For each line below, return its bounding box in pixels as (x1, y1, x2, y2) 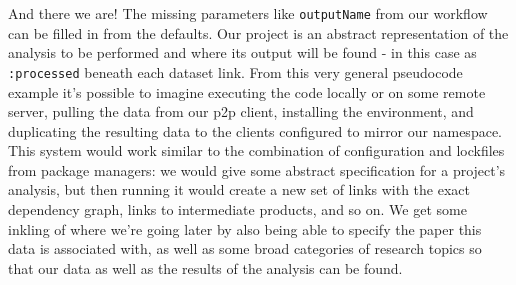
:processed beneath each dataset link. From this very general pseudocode (8, 61, 463, 82)
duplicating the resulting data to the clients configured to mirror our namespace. (8, 120, 502, 141)
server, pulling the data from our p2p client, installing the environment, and (8, 101, 474, 122)
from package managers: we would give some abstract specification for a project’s (8, 159, 506, 180)
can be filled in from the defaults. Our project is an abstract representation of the (8, 22, 509, 43)
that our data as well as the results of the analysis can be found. (8, 257, 403, 278)
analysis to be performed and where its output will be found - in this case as (8, 42, 477, 63)
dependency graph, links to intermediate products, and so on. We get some (8, 199, 467, 220)
